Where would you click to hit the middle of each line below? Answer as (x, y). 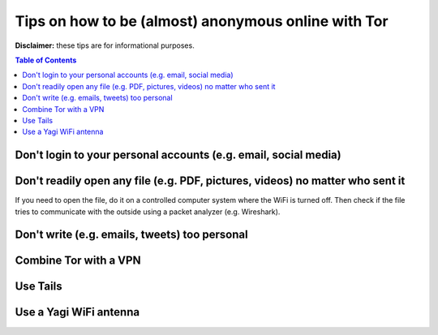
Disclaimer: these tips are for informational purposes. (105, 45)
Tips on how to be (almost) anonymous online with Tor (202, 21)
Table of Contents (46, 60)
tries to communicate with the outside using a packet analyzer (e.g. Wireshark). (148, 212)
